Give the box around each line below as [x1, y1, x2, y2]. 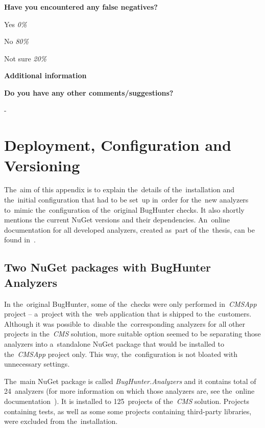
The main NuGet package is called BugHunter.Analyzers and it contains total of [4, 375, 256, 386]
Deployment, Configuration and [4, 134, 231, 155]
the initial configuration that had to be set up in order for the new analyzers [4, 194, 249, 205]
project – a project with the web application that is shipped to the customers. [4, 308, 252, 319]
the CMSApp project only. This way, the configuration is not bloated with [4, 348, 238, 359]
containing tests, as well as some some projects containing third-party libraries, [4, 406, 252, 416]
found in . [4, 234, 36, 245]
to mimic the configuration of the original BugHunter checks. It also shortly [4, 204, 245, 215]
